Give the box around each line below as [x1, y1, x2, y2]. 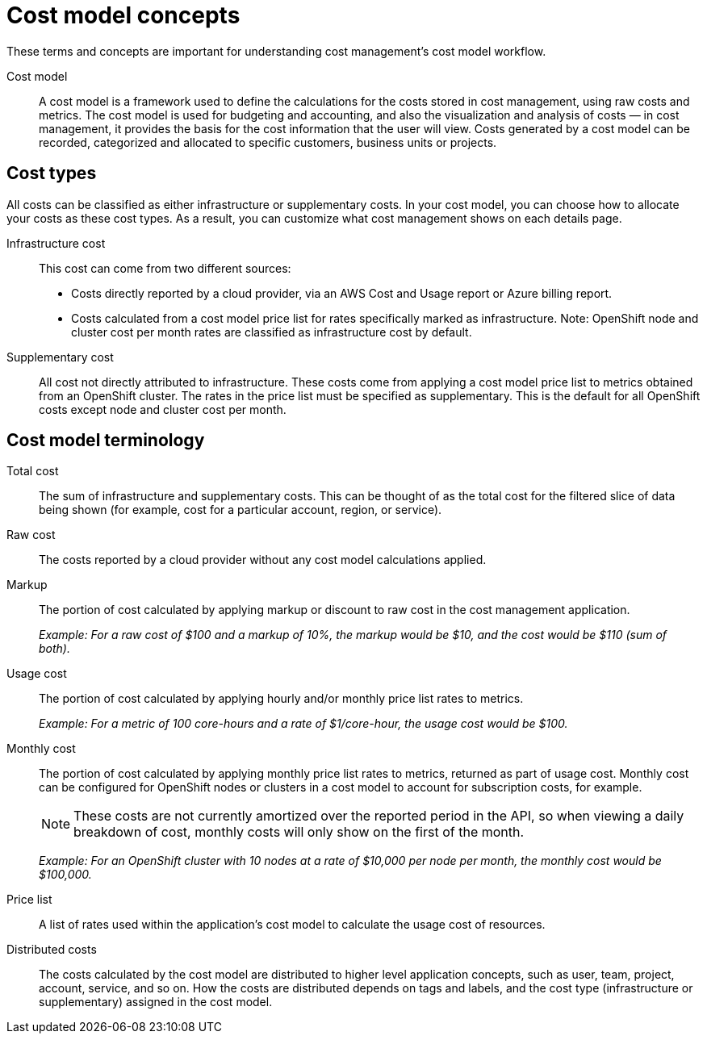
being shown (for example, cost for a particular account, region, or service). [39, 503, 442, 517]
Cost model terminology [6, 430, 205, 451]
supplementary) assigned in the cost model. [39, 995, 273, 1009]
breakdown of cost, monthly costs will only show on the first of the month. [73, 824, 525, 841]
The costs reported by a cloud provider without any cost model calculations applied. [39, 553, 487, 567]
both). [39, 641, 70, 656]
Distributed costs [6, 942, 97, 957]
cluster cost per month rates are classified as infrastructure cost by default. [71, 324, 472, 339]
